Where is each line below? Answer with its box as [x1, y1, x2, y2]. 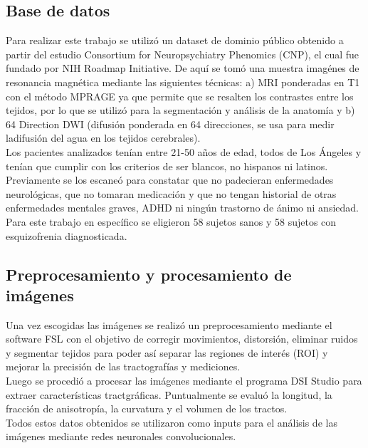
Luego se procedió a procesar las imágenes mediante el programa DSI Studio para [6, 373, 362, 388]
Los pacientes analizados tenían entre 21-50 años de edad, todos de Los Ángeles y [6, 144, 362, 159]
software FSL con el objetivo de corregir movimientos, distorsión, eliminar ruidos [6, 331, 358, 346]
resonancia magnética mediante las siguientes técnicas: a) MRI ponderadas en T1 [6, 74, 360, 89]
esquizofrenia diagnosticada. [6, 228, 127, 243]
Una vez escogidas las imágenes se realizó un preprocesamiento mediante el [6, 317, 332, 332]
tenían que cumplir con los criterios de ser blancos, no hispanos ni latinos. [6, 158, 328, 173]
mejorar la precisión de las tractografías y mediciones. [6, 359, 241, 374]
